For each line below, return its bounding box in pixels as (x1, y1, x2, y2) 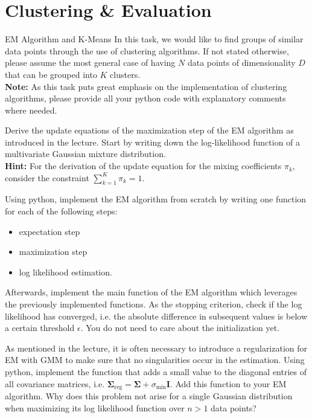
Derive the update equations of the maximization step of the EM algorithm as (5, 124, 294, 137)
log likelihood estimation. (19, 265, 112, 278)
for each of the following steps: (5, 205, 118, 217)
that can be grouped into (5, 68, 97, 80)
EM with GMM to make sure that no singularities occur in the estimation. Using (5, 353, 305, 366)
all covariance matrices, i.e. (5, 377, 105, 390)
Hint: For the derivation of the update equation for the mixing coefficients (5, 159, 282, 172)
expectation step (19, 225, 80, 237)
